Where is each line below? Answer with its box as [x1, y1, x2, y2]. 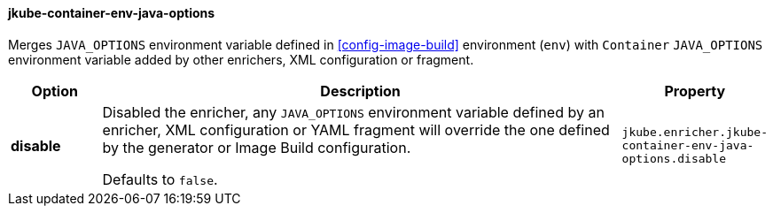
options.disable [621, 152, 727, 166]
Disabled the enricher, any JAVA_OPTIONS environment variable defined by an [102, 103, 605, 121]
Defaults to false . [102, 170, 218, 188]
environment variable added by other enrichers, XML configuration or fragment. [8, 51, 474, 67]
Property [664, 81, 726, 100]
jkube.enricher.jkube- [621, 126, 768, 140]
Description [320, 81, 401, 100]
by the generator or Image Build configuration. [102, 138, 411, 156]
